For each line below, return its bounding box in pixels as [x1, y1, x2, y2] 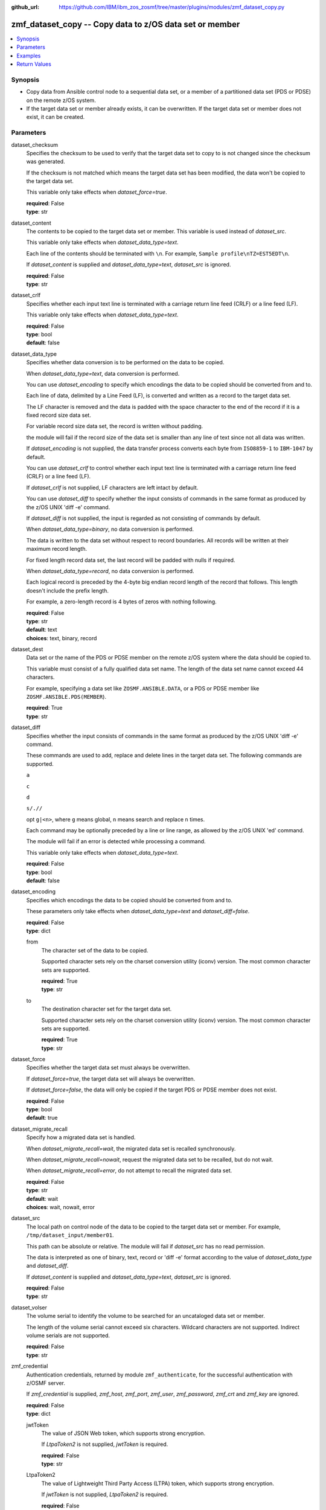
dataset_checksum [11, 141, 59, 148]
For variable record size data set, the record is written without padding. [26, 423, 203, 430]
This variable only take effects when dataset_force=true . [26, 188, 167, 196]
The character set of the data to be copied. [41, 946, 149, 954]
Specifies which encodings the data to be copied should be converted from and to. [26, 896, 232, 904]
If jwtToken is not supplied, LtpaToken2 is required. [41, 1491, 168, 1498]
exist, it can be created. [26, 114, 85, 121]
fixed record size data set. [26, 411, 92, 419]
